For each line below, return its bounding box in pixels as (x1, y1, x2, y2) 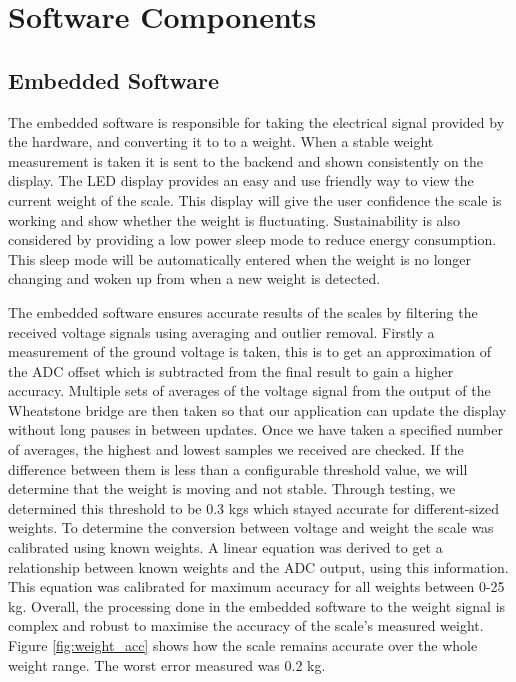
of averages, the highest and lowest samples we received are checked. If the (8, 439, 464, 460)
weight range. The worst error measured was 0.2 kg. (8, 654, 326, 675)
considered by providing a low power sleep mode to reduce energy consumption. (8, 229, 497, 250)
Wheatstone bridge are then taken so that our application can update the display (8, 399, 507, 420)
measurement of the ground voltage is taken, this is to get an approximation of (8, 341, 492, 362)
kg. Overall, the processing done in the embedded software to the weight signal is (8, 595, 506, 616)
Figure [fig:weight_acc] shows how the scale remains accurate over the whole (8, 635, 478, 656)
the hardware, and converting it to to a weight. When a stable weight (8, 131, 434, 152)
